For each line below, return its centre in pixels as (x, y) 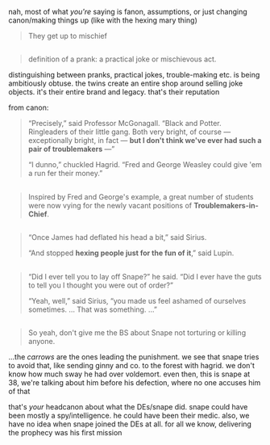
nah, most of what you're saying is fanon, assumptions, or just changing (128, 12)
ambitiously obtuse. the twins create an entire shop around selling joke (126, 83)
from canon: (29, 107)
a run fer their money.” (65, 174)
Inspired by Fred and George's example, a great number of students (141, 196)
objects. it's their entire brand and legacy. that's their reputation (114, 92)
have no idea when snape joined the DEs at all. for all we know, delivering (130, 424)
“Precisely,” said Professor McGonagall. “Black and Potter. (125, 124)
